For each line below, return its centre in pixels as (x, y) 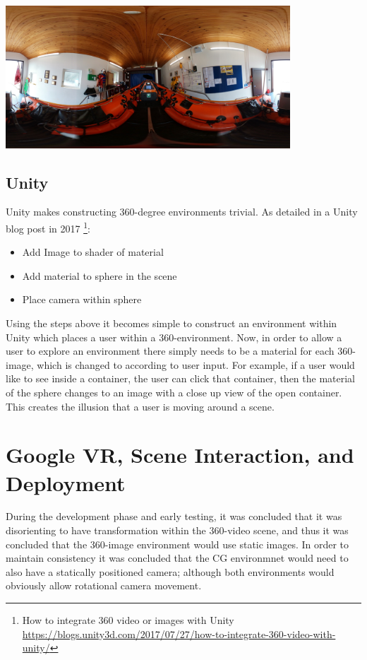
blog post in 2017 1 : (48, 227)
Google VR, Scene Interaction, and (180, 455)
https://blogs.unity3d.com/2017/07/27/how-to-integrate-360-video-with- (179, 634)
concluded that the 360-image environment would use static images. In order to (178, 544)
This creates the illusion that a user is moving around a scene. (140, 406)
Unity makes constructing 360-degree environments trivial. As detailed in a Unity (182, 212)
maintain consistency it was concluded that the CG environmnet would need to (177, 558)
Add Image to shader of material (93, 252)
